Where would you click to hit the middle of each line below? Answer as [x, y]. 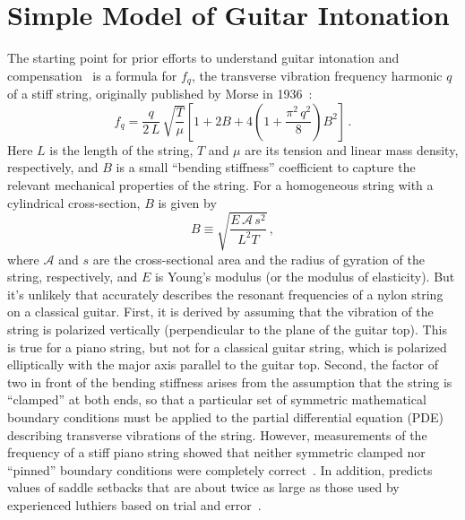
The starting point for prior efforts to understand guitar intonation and [203, 58]
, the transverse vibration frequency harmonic [317, 75]
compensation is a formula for [92, 75]
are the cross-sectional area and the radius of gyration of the [258, 259]
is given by [187, 202]
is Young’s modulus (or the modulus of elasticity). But [305, 277]
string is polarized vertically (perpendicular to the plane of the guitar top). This [227, 329]
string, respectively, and [73, 277]
